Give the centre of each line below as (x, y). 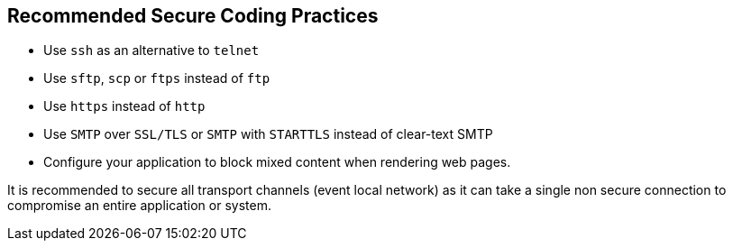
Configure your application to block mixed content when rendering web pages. (277, 162)
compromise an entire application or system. (139, 206)
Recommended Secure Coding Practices (193, 16)
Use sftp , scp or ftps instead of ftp (157, 78)
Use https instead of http (124, 106)
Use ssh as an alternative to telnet (151, 51)
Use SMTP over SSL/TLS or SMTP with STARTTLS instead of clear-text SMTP (268, 134)
